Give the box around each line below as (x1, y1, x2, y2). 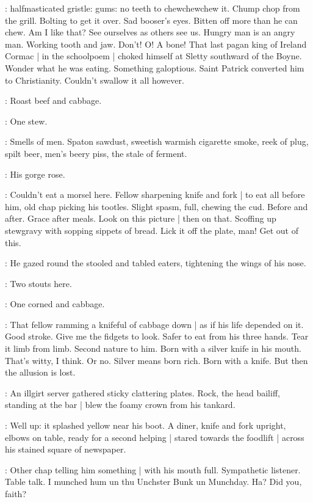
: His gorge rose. (5, 167, 65, 180)
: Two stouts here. (5, 277, 72, 289)
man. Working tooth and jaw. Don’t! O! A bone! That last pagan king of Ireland (5, 37, 307, 50)
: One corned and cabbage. (5, 297, 105, 310)
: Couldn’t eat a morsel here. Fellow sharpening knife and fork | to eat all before (5, 188, 305, 201)
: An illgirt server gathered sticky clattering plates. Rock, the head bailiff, (5, 386, 280, 399)
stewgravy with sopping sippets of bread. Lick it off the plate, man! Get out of (5, 224, 298, 236)
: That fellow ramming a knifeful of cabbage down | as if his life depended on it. (5, 318, 304, 330)
